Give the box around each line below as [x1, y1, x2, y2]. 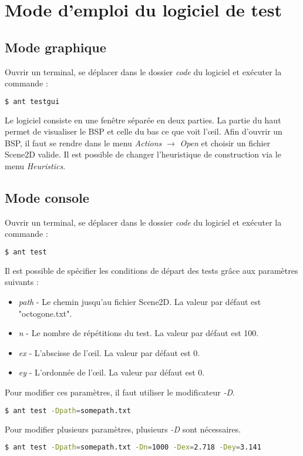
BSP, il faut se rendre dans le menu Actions [5, 136, 162, 149]
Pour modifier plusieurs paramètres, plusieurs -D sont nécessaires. [5, 423, 241, 435]
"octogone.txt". [18, 307, 72, 319]
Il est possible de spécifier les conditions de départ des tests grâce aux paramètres [5, 264, 298, 276]
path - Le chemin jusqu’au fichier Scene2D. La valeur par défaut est [18, 296, 261, 308]
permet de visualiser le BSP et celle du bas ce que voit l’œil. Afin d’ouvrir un [5, 125, 282, 138]
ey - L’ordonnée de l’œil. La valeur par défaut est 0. [18, 366, 205, 378]
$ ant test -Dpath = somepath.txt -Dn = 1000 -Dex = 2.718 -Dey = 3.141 [5, 443, 261, 452]
